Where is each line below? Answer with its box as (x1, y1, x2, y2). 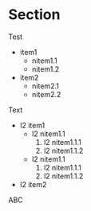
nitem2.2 (31, 89, 61, 99)
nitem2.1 (31, 81, 60, 91)
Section (8, 6, 61, 24)
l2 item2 (19, 179, 47, 189)
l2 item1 (19, 120, 45, 130)
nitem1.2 (31, 64, 60, 73)
